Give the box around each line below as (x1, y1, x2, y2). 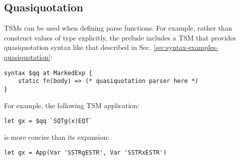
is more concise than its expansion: (4, 131, 110, 142)
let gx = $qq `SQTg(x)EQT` (4, 118, 92, 125)
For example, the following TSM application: (4, 100, 140, 110)
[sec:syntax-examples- (153, 42, 218, 52)
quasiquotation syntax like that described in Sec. (4, 42, 152, 52)
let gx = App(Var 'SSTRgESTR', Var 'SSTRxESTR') (4, 149, 167, 157)
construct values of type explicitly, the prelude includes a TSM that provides (4, 32, 236, 42)
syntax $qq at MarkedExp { (4, 69, 92, 77)
